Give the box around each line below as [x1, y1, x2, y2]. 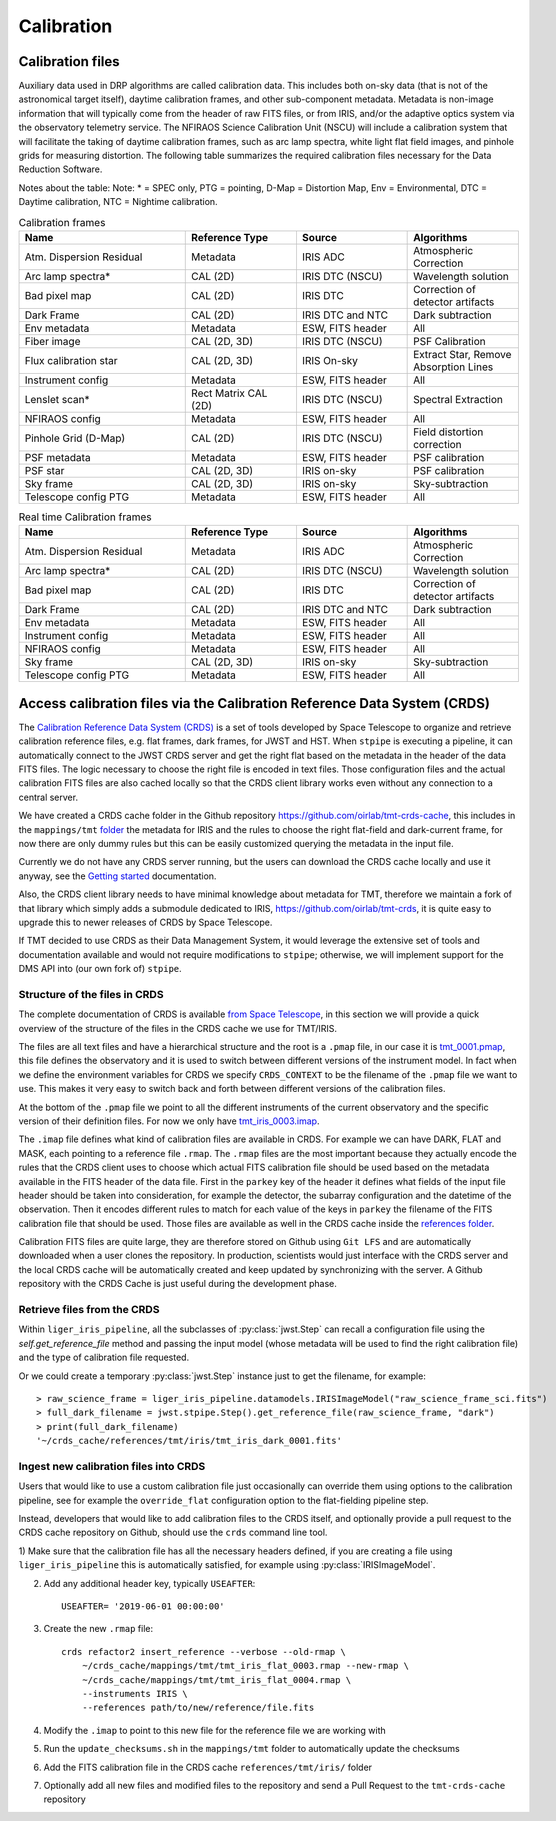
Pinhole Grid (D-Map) [24, 431, 126, 445]
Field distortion [413, 425, 484, 439]
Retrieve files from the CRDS [18, 1303, 160, 1317]
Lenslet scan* [24, 392, 90, 406]
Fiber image [24, 334, 81, 348]
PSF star [24, 463, 65, 477]
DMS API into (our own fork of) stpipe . [18, 963, 182, 975]
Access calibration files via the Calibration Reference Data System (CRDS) [18, 695, 490, 712]
